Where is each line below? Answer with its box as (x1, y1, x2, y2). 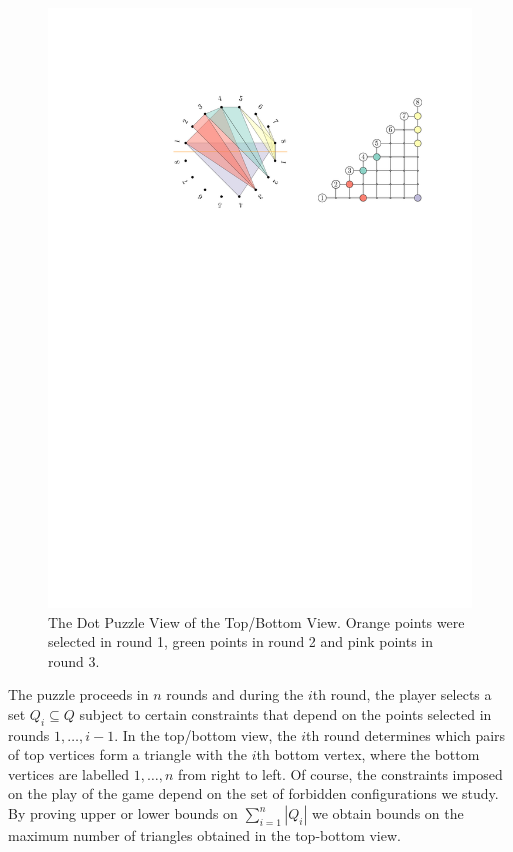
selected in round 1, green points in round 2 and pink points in (48, 631, 434, 652)
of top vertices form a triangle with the (8, 744, 247, 765)
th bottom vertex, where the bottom (256, 744, 480, 765)
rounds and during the (166, 684, 304, 705)
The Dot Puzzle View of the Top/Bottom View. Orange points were (48, 611, 465, 632)
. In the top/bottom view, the (114, 724, 297, 745)
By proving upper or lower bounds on (8, 803, 238, 824)
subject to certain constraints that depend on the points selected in (79, 703, 492, 724)
